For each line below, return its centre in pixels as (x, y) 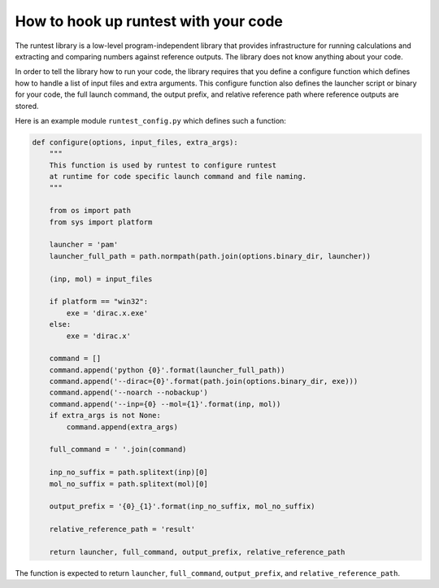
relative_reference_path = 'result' (122, 529)
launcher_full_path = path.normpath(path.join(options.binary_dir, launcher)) (210, 256)
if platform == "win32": (99, 302)
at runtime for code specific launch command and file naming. (178, 176)
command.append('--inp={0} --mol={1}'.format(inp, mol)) (165, 404)
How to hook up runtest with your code (149, 21)
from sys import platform (101, 222)
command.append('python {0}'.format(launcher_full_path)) (167, 370)
